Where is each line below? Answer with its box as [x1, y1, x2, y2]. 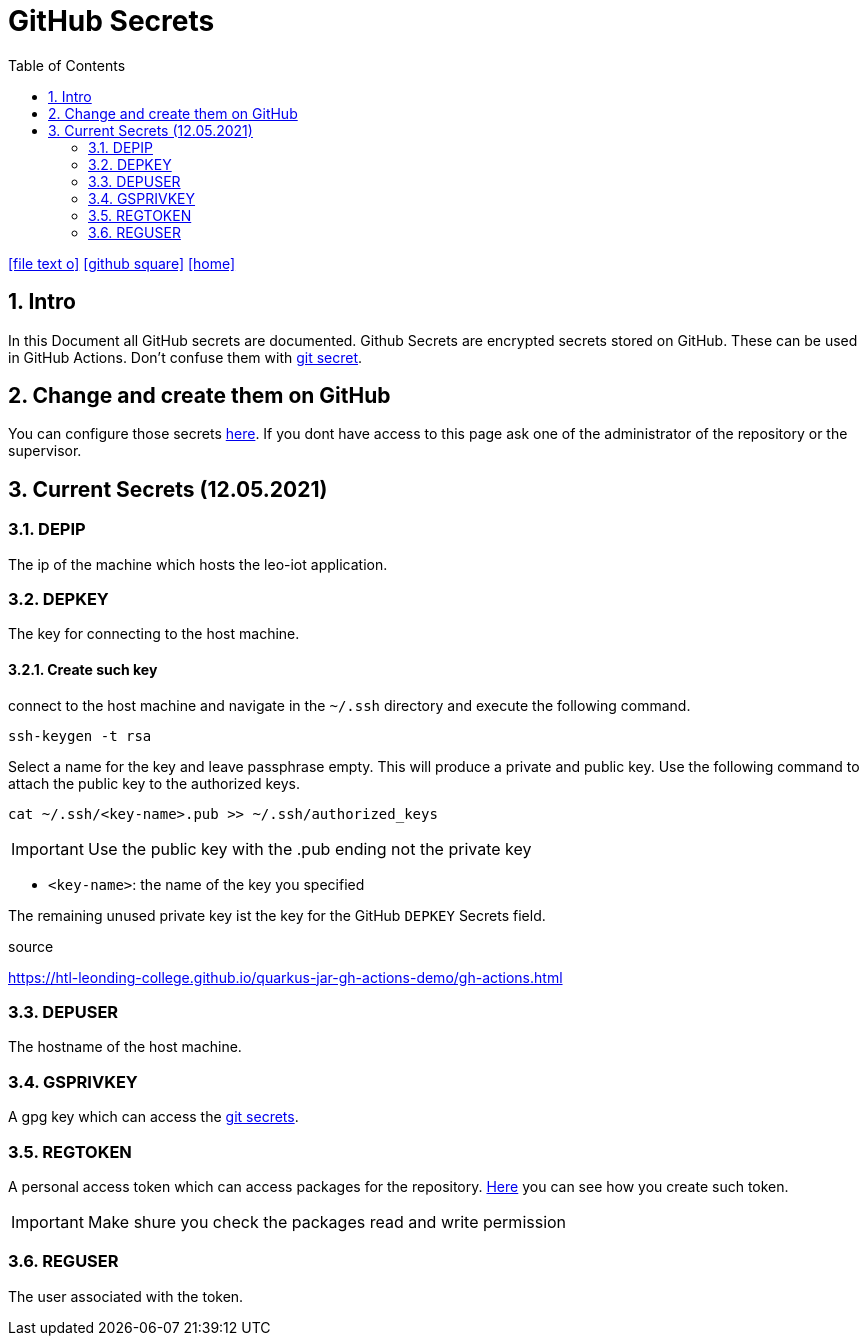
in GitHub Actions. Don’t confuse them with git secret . [8, 348, 363, 366]
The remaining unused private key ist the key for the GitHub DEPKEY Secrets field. [8, 906, 546, 924]
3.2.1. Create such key [8, 661, 158, 679]
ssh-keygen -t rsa [8, 727, 152, 744]
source [8, 937, 54, 955]
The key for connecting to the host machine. [8, 625, 300, 643]
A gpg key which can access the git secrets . [8, 1108, 299, 1126]
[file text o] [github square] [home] [8, 254, 236, 272]
